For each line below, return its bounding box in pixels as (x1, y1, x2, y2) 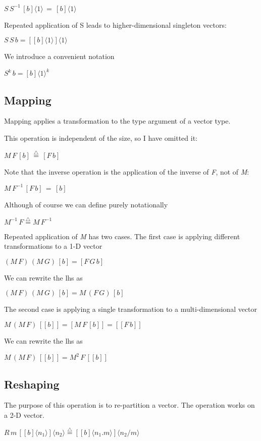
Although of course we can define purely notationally (4, 199, 168, 209)
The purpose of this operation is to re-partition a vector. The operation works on (4, 400, 255, 410)
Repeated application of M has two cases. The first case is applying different (4, 231, 240, 241)
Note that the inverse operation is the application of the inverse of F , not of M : (4, 166, 249, 177)
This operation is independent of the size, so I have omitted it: (4, 132, 197, 143)
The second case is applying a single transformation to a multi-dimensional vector (4, 304, 257, 314)
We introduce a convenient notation (4, 51, 115, 62)
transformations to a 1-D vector (4, 241, 102, 251)
